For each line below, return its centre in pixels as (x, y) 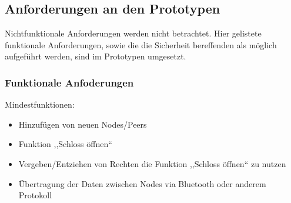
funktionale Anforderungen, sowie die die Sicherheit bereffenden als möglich (141, 44)
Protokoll (35, 195)
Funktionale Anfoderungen (69, 82)
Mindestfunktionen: (40, 104)
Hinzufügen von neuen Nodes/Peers (83, 124)
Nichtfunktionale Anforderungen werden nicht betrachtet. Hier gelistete (133, 33)
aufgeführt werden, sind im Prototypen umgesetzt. (96, 56)
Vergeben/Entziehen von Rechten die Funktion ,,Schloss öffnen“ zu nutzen (152, 163)
